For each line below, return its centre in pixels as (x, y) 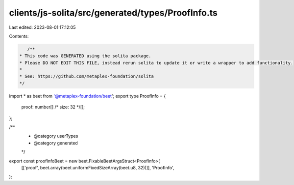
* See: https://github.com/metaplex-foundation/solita (86, 76)
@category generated (56, 143)
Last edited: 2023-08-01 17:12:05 (42, 27)
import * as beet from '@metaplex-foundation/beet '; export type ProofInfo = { (87, 96)
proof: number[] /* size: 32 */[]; (53, 107)
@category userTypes (56, 136)
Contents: (19, 36)
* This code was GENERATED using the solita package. (85, 56)
